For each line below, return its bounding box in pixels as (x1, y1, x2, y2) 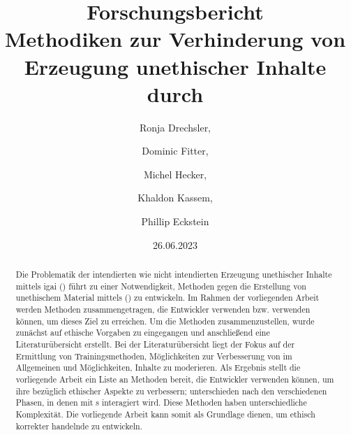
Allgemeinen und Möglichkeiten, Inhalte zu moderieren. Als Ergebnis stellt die (15, 362, 301, 373)
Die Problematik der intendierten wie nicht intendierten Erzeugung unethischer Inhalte (15, 269, 332, 280)
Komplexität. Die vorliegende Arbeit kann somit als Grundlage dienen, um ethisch (15, 408, 315, 420)
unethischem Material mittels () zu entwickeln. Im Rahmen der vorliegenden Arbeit (15, 292, 320, 304)
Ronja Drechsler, (139, 120, 211, 134)
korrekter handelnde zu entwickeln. (15, 420, 142, 432)
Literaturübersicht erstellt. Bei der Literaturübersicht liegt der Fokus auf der (15, 338, 295, 350)
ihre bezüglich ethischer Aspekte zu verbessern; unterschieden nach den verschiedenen (15, 385, 327, 397)
